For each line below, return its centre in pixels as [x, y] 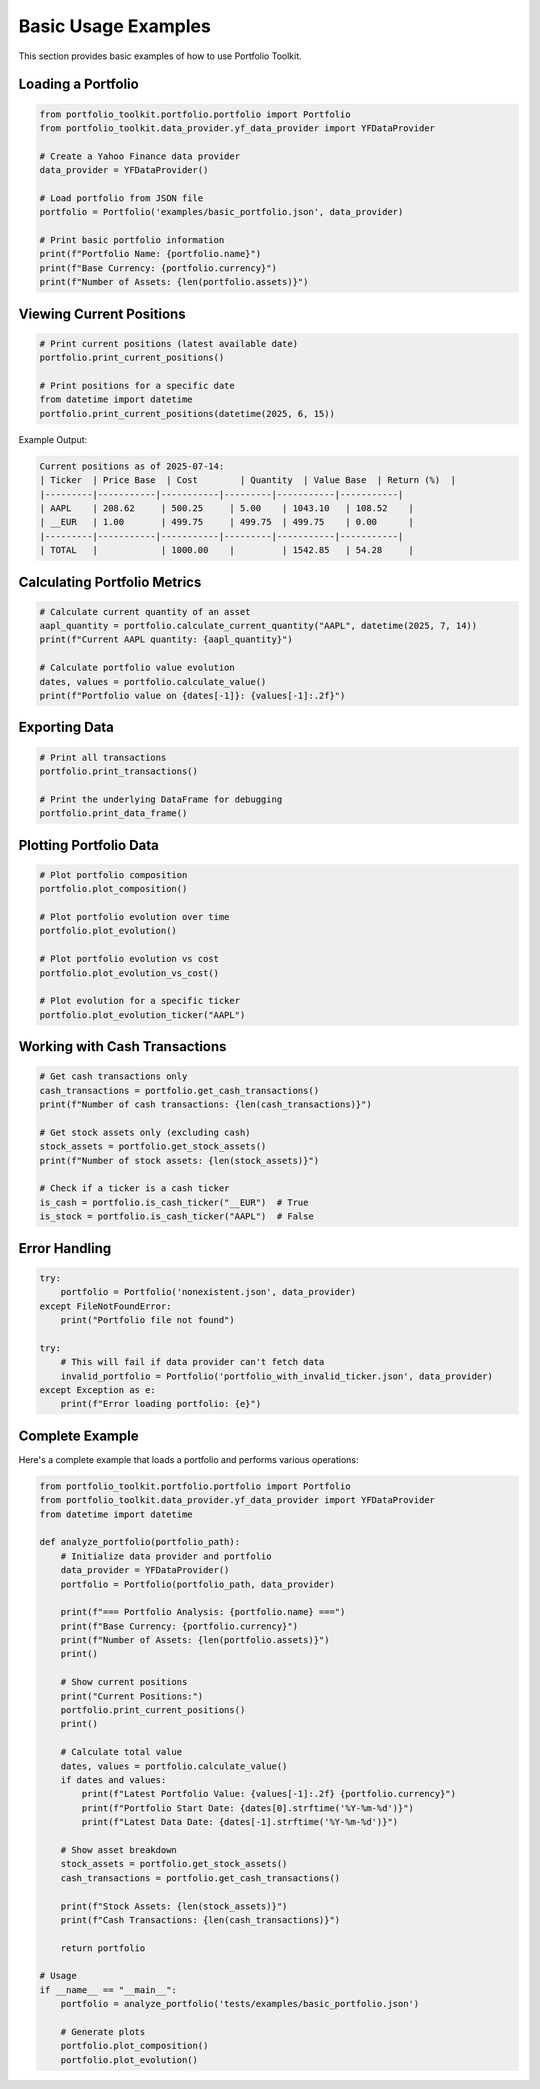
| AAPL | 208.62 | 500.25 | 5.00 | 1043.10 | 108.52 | [227, 508]
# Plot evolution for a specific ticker [139, 1001]
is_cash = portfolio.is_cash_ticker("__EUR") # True [174, 1202]
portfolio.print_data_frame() [113, 813]
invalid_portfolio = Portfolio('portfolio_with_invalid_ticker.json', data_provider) [277, 1376]
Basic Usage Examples [115, 26]
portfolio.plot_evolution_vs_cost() [129, 973]
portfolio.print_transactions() [119, 771]
